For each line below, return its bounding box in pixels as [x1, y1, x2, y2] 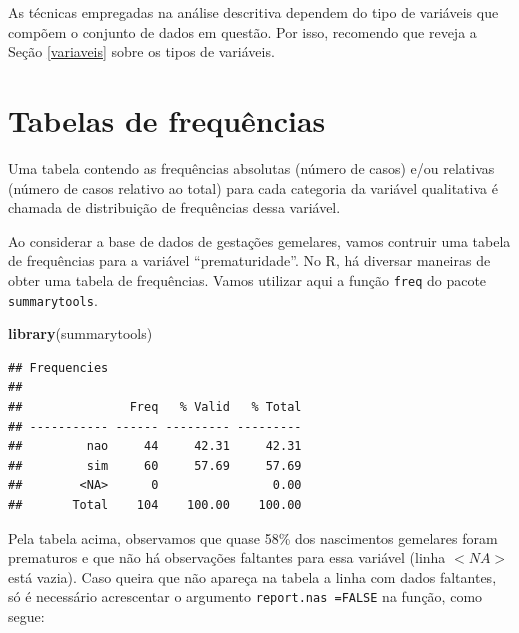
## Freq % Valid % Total [8, 399, 302, 414]
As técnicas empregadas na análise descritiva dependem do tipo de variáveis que [8, 2, 499, 22]
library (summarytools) [8, 323, 153, 344]
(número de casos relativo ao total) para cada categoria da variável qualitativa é [8, 177, 498, 198]
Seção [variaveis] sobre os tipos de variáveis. [8, 41, 275, 62]
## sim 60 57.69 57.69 [8, 458, 302, 473]
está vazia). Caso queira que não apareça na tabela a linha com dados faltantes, [8, 566, 497, 587]
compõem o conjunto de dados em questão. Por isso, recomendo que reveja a [8, 21, 477, 42]
